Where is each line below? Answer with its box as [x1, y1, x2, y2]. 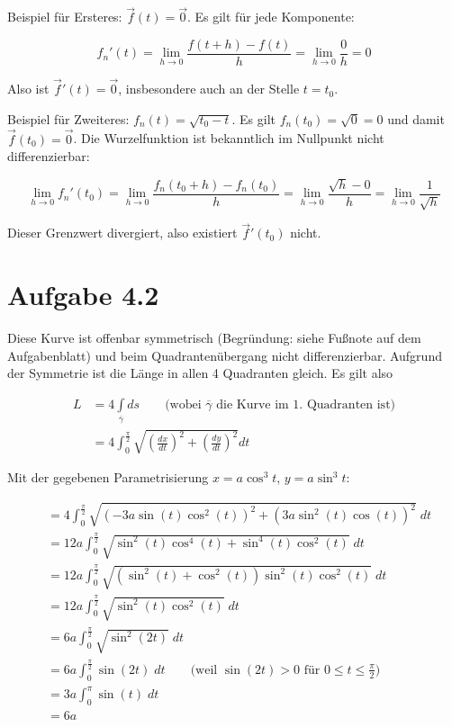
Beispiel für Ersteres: [7, 7, 122, 26]
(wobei [165, 398, 202, 411]
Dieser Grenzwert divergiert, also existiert [7, 223, 238, 242]
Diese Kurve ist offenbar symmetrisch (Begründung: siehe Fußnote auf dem [7, 328, 421, 347]
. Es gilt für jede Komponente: [186, 7, 355, 26]
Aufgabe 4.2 [7, 276, 159, 313]
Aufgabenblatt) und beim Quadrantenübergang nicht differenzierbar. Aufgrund [7, 346, 442, 364]
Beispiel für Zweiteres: [7, 109, 130, 128]
